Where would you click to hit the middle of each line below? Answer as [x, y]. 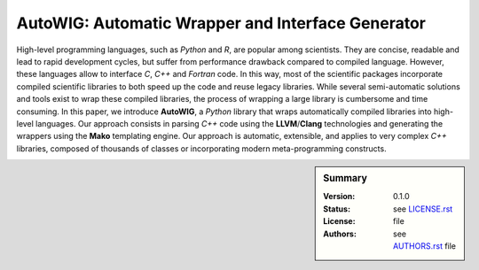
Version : [339, 197]
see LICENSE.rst [423, 209]
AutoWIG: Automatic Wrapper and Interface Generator [221, 23]
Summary [346, 179]
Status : [337, 209]
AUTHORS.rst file [425, 246]
